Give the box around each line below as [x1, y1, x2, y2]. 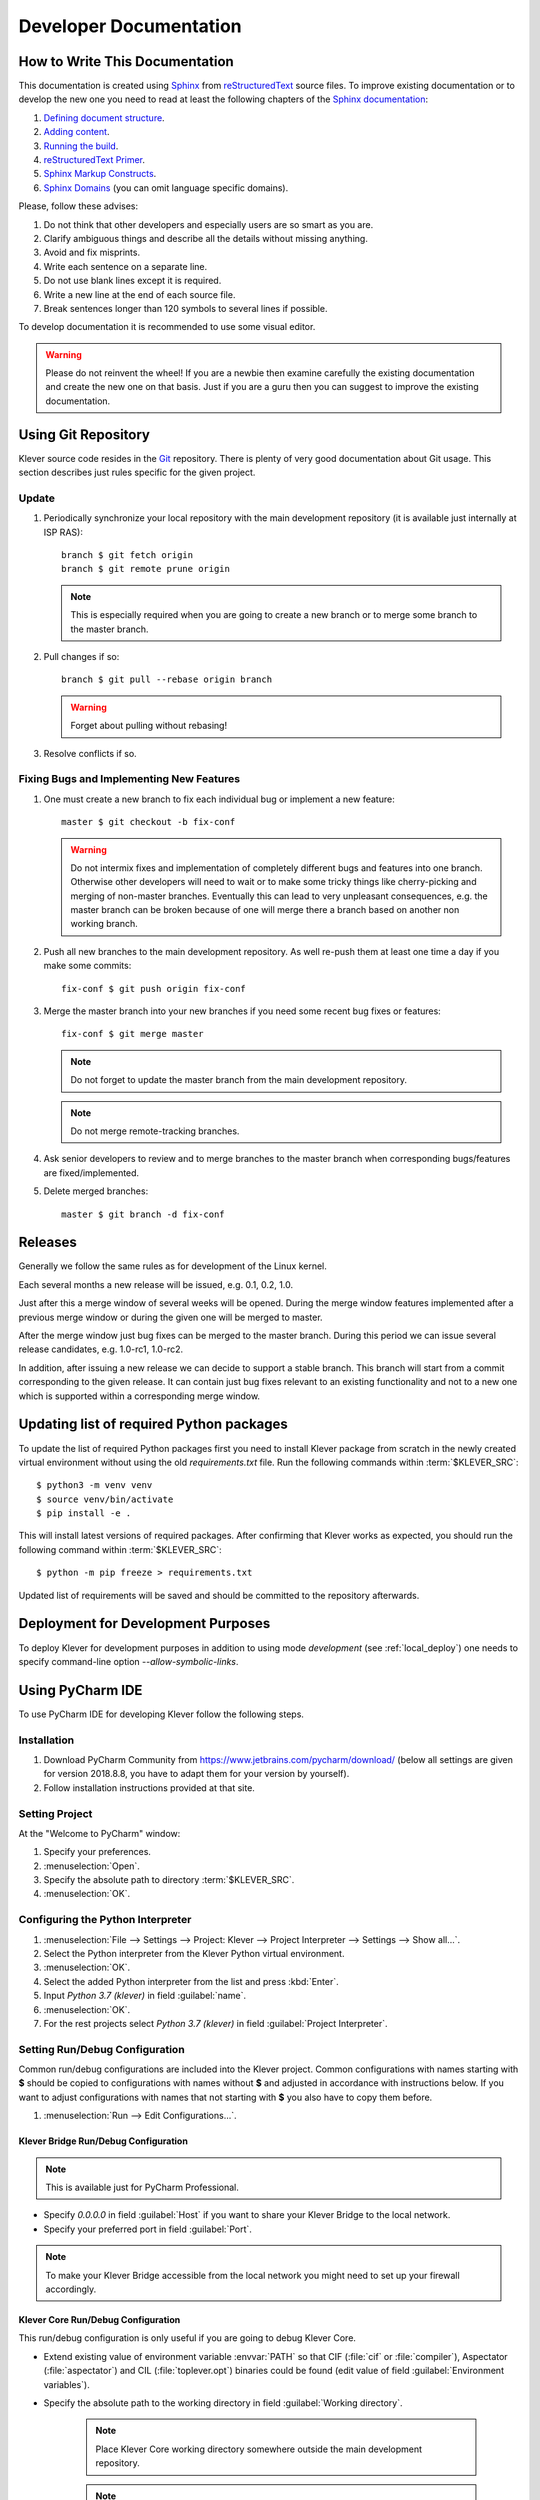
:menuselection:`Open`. [43, 1860, 140, 1872]
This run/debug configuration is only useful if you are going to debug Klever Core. [18, 2332, 357, 2344]
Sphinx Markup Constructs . [43, 168, 157, 180]
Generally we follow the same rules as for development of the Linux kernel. [18, 1260, 327, 1272]
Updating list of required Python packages [18, 1416, 289, 1433]
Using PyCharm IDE [18, 1681, 143, 1699]
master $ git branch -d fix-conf [61, 1208, 225, 1220]
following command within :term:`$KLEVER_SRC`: [18, 1543, 222, 1555]
